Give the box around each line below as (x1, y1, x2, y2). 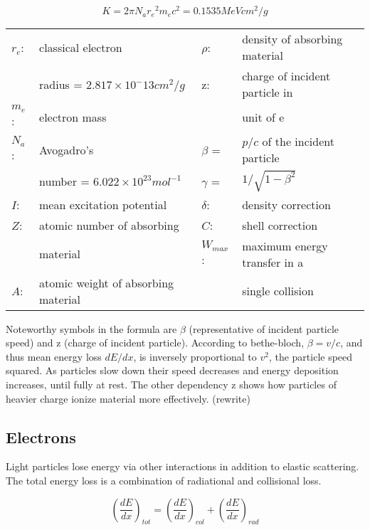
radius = (39, 75, 83, 92)
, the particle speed (268, 349, 353, 364)
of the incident (262, 133, 334, 150)
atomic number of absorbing (39, 216, 179, 233)
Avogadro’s (39, 141, 94, 158)
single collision (242, 282, 314, 300)
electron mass (39, 108, 107, 125)
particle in (242, 84, 293, 101)
